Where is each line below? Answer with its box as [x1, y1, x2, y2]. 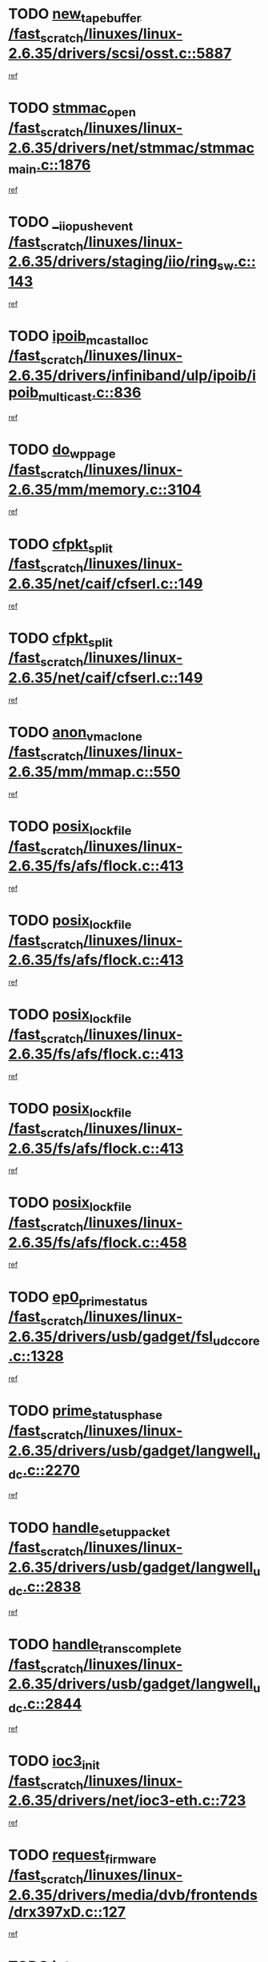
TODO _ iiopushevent [8, 213, 134, 234]
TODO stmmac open [8, 99, 137, 120]
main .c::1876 [8, 155, 91, 177]
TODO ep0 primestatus [8, 1288, 148, 1309]
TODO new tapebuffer [8, 5, 142, 26]
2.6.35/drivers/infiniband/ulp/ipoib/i [8, 366, 257, 384]
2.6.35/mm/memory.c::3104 [8, 480, 202, 499]
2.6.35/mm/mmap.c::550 [8, 763, 181, 781]
